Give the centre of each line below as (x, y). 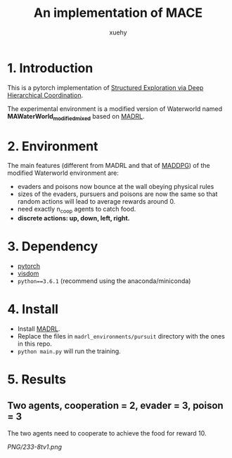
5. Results (37, 380)
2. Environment (53, 146)
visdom (28, 274)
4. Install (33, 309)
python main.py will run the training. (69, 351)
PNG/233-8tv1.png (34, 447)
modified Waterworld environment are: (63, 173)
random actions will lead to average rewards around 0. (96, 202)
